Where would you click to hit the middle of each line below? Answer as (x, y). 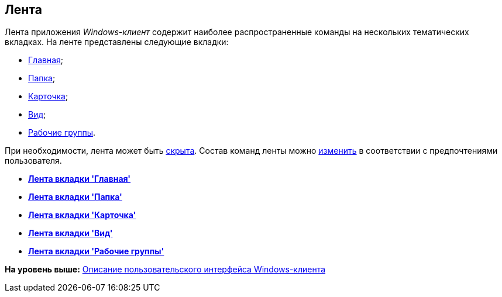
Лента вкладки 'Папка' (75, 197)
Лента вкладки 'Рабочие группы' (96, 251)
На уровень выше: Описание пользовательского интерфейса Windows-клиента (165, 270)
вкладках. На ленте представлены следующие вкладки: (117, 42)
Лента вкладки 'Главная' (80, 179)
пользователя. (33, 161)
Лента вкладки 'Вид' (71, 233)
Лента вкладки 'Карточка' (82, 215)
